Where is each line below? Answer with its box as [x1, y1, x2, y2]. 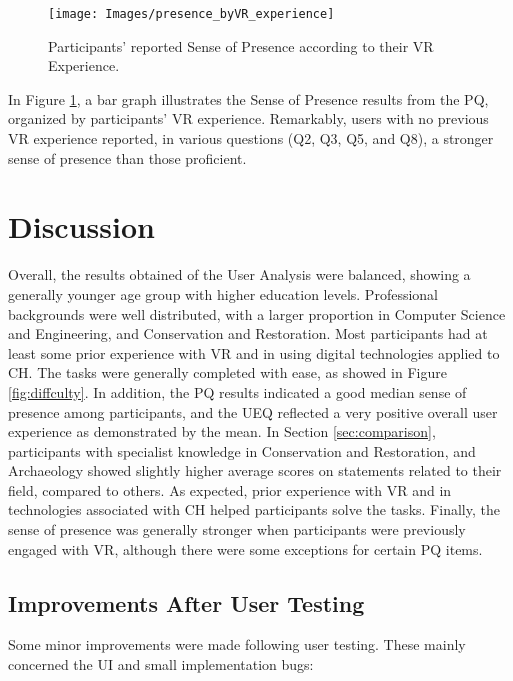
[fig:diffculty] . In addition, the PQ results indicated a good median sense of [8, 381, 467, 402]
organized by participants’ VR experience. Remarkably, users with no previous [8, 108, 489, 129]
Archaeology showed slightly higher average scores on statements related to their [8, 460, 502, 481]
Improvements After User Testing [8, 587, 365, 618]
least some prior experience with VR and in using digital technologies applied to [8, 342, 500, 363]
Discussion [8, 206, 155, 247]
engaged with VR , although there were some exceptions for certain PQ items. [8, 538, 483, 559]
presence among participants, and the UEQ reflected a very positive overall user [8, 401, 498, 422]
